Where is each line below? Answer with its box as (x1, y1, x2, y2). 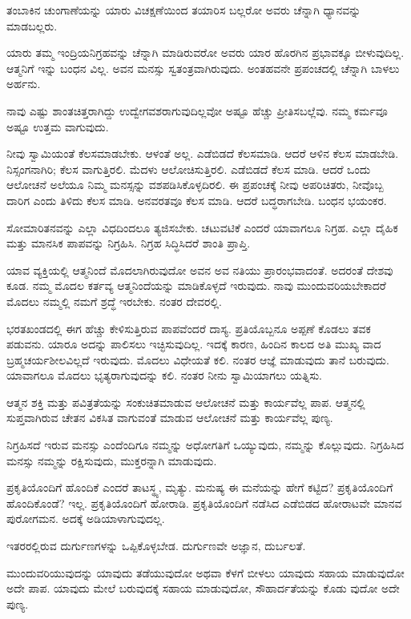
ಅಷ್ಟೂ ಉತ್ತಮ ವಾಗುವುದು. (6, 118, 109, 135)
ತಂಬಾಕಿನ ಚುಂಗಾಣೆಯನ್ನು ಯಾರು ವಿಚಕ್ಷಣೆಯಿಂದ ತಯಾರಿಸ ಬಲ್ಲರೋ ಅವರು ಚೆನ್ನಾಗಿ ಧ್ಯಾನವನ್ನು (6, 2, 361, 18)
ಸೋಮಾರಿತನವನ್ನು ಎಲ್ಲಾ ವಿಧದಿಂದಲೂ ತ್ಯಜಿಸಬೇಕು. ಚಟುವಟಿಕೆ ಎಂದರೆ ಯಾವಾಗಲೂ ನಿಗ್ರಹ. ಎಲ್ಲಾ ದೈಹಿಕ (6, 219, 398, 235)
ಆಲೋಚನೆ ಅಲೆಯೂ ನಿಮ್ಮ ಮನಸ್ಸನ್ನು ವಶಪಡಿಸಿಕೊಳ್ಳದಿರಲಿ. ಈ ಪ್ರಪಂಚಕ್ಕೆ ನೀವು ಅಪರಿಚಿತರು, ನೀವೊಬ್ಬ (6, 176, 384, 193)
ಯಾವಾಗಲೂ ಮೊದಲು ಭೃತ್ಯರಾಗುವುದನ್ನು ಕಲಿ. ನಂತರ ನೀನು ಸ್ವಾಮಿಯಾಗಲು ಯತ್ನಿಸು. (6, 367, 322, 384)
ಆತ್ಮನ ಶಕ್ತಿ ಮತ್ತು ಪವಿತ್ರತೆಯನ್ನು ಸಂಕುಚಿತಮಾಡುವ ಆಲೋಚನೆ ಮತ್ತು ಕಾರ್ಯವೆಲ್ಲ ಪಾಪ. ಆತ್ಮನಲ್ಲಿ (6, 393, 365, 410)
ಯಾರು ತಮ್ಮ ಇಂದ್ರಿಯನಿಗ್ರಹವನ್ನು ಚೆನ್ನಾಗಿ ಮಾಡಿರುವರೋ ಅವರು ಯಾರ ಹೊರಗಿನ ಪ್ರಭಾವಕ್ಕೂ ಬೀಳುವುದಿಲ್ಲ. (6, 44, 405, 61)
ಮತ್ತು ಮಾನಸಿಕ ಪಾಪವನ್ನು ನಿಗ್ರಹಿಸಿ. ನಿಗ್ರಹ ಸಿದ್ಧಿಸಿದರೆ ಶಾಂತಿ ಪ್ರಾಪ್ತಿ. (6, 235, 251, 251)
